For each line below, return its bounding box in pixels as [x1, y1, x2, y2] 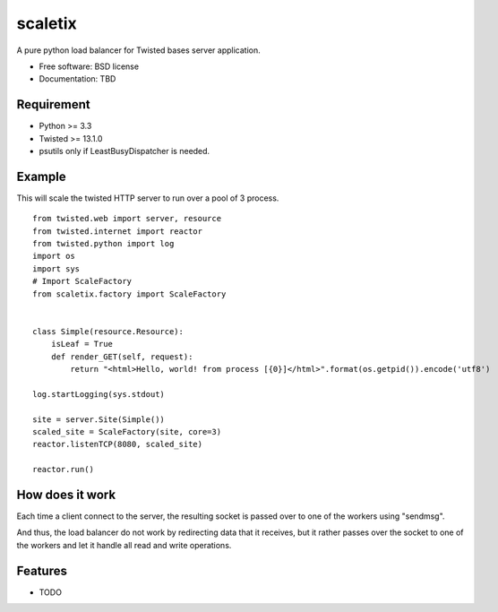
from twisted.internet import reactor [32, 226, 203, 237]
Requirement [16, 97, 91, 112]
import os [32, 251, 75, 262]
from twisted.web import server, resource [32, 213, 222, 224]
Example [16, 168, 66, 184]
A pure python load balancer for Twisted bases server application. [16, 45, 261, 56]
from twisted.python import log [32, 238, 175, 249]
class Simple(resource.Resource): [32, 326, 184, 336]
